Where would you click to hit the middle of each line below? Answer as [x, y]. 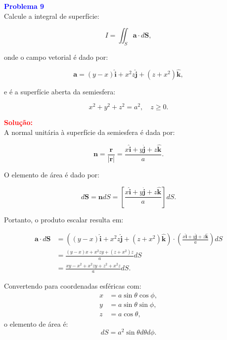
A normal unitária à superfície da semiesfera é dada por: [90, 132]
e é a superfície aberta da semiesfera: [60, 91]
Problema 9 [24, 6]
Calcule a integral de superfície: [52, 16]
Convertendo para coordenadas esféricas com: [73, 286]
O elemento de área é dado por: [52, 174]
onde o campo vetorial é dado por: [56, 57]
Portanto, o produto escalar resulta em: [64, 219]
